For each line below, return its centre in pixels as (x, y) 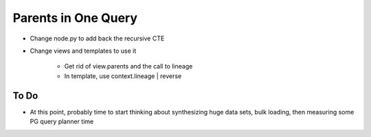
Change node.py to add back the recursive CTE (97, 38)
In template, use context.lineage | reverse (123, 76)
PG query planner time (62, 122)
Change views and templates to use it (83, 51)
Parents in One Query (75, 18)
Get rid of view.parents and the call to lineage (128, 66)
